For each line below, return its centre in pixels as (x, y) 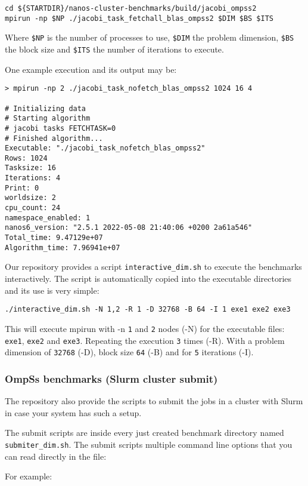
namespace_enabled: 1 (48, 218)
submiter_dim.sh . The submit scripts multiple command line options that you (149, 444)
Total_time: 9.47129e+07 (54, 238)
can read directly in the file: (56, 456)
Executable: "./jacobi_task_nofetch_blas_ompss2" (105, 148)
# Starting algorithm (48, 119)
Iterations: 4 (33, 178)
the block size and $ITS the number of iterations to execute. (114, 49)
